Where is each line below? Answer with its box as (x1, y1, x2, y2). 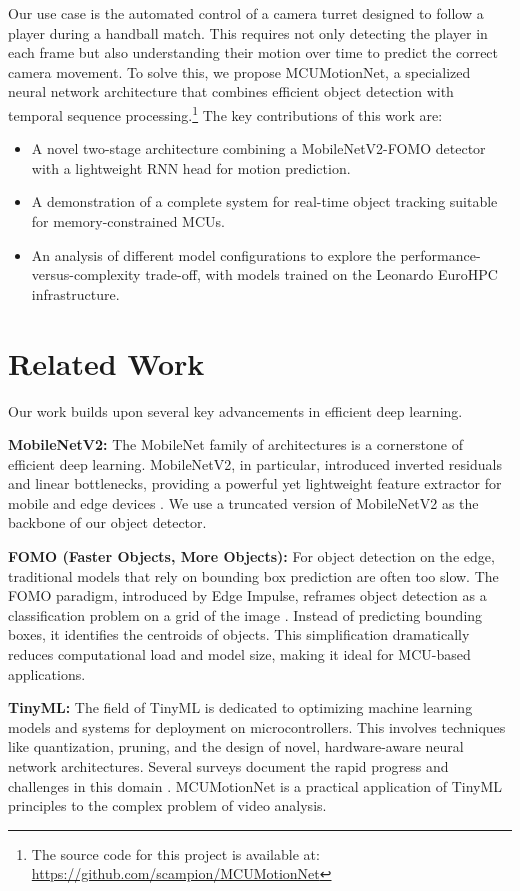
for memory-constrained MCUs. (31, 211, 225, 231)
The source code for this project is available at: (31, 843, 320, 864)
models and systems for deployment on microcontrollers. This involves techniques (8, 716, 506, 737)
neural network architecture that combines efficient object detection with (8, 81, 454, 102)
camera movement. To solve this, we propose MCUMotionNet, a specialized (8, 61, 471, 82)
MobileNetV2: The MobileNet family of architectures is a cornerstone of (8, 434, 463, 455)
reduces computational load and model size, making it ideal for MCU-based (8, 644, 471, 665)
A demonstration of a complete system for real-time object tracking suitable (31, 191, 498, 212)
